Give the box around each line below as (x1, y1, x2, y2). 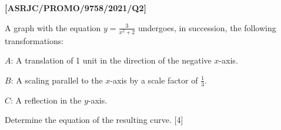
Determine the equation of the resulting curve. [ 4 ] (5, 114, 183, 126)
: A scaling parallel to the (11, 74, 103, 86)
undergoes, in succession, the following (138, 21, 276, 34)
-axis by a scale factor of (110, 74, 198, 86)
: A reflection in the (11, 94, 82, 106)
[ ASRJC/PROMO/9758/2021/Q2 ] (5, 2, 146, 14)
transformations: (5, 34, 64, 46)
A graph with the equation (5, 21, 101, 34)
